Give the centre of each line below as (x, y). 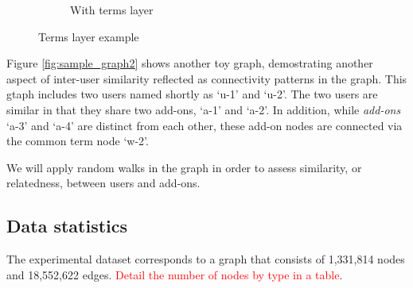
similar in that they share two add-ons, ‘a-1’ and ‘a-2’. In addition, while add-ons (204, 109)
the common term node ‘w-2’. (78, 141)
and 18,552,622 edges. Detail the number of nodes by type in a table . (175, 274)
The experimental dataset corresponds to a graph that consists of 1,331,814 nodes (206, 259)
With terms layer (112, 10)
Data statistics (67, 226)
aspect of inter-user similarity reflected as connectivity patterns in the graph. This (207, 78)
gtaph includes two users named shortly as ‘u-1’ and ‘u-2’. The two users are (192, 94)
